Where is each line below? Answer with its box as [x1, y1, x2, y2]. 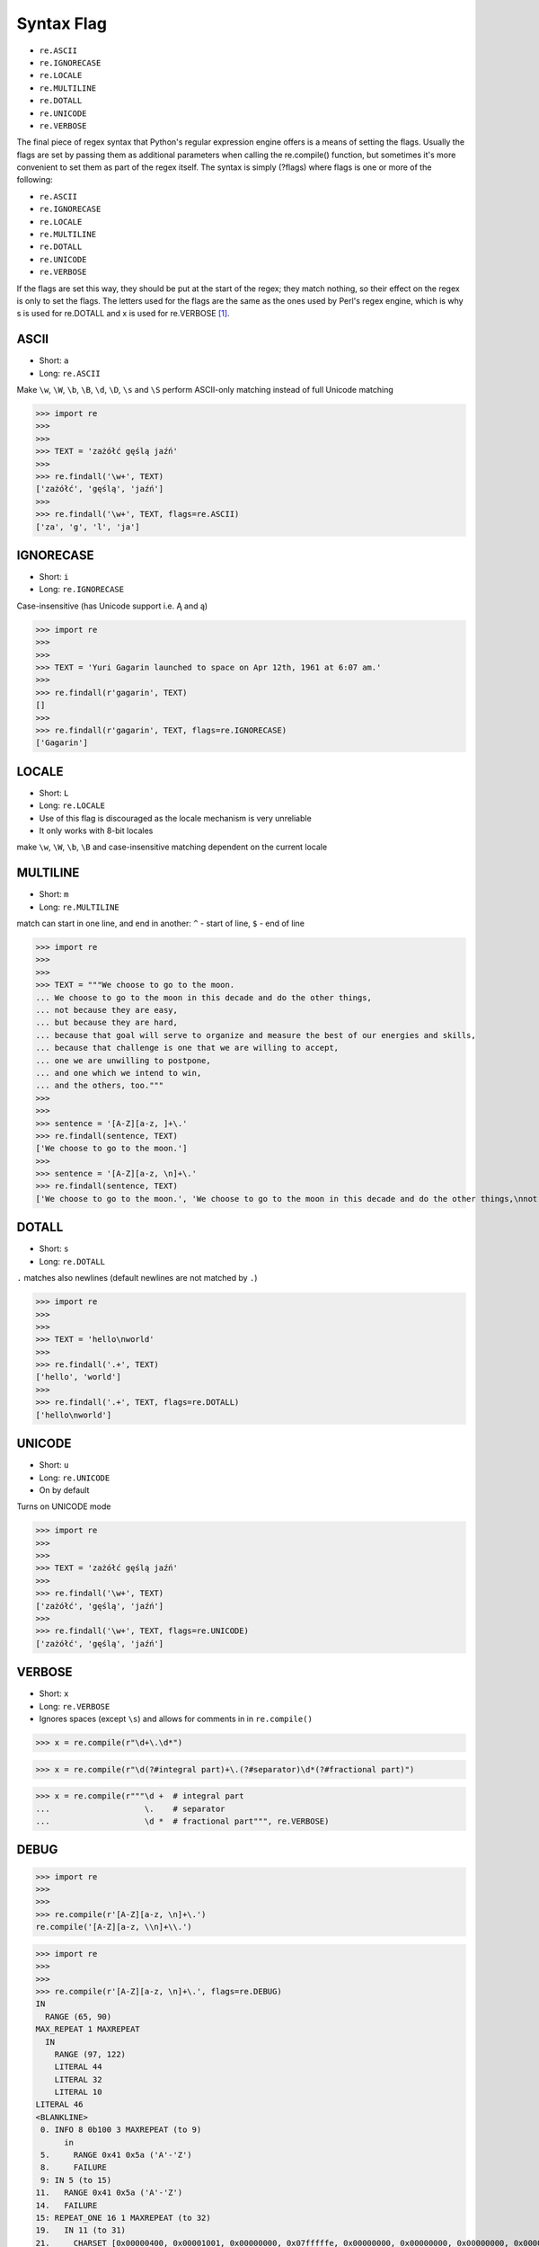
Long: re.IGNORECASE [39, 584, 125, 595]
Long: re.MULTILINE [39, 901, 120, 912]
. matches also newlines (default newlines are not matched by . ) [16, 1273, 258, 1283]
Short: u [39, 1460, 69, 1470]
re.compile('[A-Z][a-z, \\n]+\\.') [35, 1922, 192, 1932]
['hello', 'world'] [35, 1372, 121, 1382]
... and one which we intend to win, [35, 1068, 202, 1078]
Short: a [39, 355, 69, 366]
